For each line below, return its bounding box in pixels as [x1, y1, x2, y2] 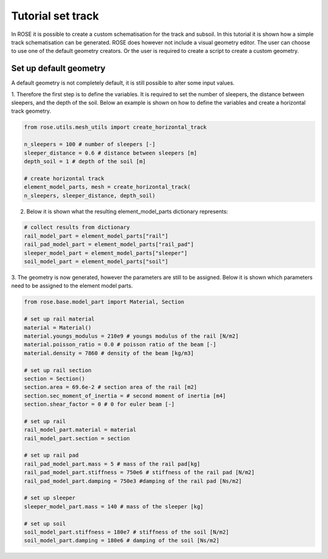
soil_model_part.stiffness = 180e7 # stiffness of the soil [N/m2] [24, 529, 230, 535]
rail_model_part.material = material [24, 426, 137, 434]
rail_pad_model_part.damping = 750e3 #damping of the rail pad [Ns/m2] [24, 477, 242, 484]
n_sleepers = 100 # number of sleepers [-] [24, 141, 156, 148]
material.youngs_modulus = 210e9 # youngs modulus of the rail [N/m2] [24, 332, 239, 339]
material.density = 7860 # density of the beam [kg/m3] [24, 350, 194, 356]
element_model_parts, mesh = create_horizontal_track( [24, 183, 191, 191]
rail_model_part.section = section [24, 435, 130, 441]
